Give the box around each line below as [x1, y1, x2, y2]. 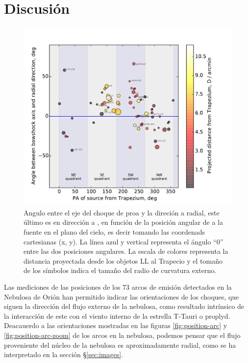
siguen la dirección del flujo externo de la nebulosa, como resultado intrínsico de [4, 301, 245, 311]
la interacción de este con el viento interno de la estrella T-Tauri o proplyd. [4, 310, 230, 321]
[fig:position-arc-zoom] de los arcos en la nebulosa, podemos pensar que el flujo [4, 330, 241, 340]
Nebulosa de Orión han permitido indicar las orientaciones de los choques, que [4, 291, 239, 302]
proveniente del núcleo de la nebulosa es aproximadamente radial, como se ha [4, 339, 236, 350]
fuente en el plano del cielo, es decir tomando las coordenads [24, 227, 205, 237]
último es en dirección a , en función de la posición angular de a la [24, 217, 223, 227]
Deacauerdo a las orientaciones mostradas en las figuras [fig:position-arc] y [4, 320, 227, 331]
